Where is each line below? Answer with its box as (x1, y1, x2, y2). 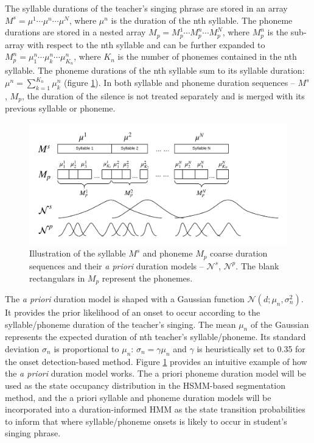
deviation (5, 342, 40, 355)
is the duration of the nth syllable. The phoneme (111, 13, 293, 26)
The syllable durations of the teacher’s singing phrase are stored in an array (5, 2, 288, 14)
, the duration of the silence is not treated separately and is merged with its (21, 89, 305, 102)
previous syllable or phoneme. (5, 102, 116, 115)
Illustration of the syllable (29, 247, 126, 260)
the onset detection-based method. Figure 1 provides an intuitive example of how (5, 355, 307, 367)
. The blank (235, 259, 279, 272)
